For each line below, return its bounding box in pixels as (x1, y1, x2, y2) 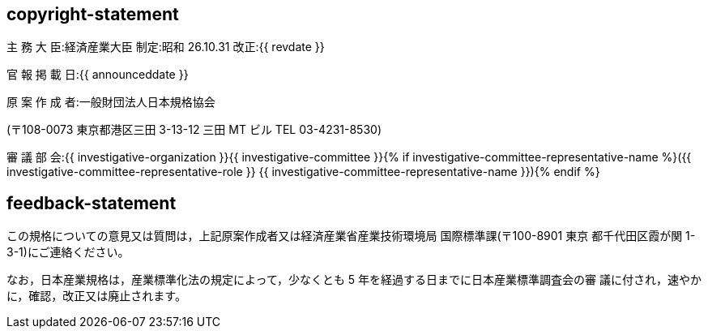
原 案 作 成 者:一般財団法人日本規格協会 (6, 95, 215, 110)
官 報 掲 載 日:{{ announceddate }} (6, 67, 189, 82)
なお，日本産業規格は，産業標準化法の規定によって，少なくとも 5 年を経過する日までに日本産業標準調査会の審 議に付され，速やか (6, 273, 702, 287)
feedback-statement (6, 192, 177, 213)
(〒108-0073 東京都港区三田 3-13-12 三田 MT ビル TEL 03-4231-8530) (6, 122, 382, 137)
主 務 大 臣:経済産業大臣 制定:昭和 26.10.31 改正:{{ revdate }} (6, 40, 325, 54)
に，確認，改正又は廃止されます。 (6, 289, 186, 303)
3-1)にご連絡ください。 (6, 245, 130, 260)
